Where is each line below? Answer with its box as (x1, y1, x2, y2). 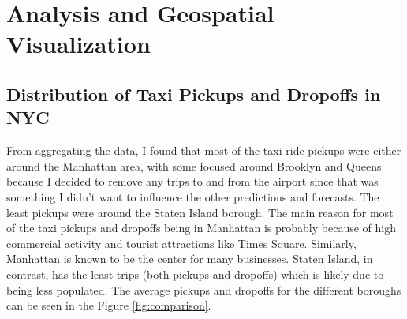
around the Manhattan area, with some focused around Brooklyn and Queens (6, 157, 382, 174)
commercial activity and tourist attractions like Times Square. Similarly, (6, 235, 357, 251)
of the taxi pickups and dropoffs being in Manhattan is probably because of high (6, 220, 396, 236)
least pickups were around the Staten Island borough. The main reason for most (6, 204, 394, 220)
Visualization (6, 28, 151, 60)
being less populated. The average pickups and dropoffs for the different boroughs (6, 281, 401, 298)
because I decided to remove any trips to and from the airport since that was (6, 173, 379, 190)
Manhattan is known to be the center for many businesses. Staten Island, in (6, 250, 373, 267)
